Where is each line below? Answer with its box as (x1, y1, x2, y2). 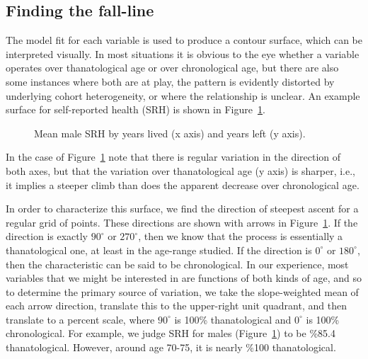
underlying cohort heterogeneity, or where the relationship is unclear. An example (6, 88, 360, 103)
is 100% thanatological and (174, 312, 292, 326)
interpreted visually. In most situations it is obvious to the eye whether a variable (6, 46, 360, 61)
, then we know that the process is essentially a (138, 229, 343, 244)
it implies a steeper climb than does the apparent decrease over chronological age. (6, 177, 360, 192)
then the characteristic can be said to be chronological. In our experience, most (6, 256, 349, 271)
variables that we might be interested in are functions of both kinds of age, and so (6, 270, 362, 285)
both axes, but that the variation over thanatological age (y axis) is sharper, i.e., (6, 163, 355, 178)
